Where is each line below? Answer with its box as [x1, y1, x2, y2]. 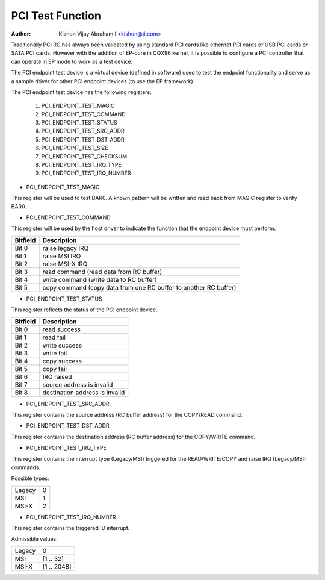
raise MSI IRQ [42, 252, 81, 260]
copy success [42, 357, 82, 365]
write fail [42, 349, 67, 357]
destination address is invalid [42, 388, 125, 397]
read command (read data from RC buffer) [42, 267, 162, 276]
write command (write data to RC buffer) [42, 275, 158, 284]
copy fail [42, 364, 67, 373]
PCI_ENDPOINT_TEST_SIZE [41, 145, 108, 152]
